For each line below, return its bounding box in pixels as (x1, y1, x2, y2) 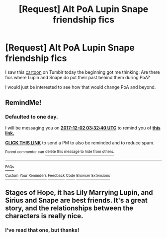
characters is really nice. (5, 212, 83, 220)
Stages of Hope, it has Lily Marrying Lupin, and (5, 188, 153, 197)
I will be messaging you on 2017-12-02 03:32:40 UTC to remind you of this (5, 124, 161, 130)
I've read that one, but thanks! (5, 227, 80, 234)
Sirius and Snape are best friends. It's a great (5, 196, 148, 205)
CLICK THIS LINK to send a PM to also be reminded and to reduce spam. (5, 139, 155, 145)
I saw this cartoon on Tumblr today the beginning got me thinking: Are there (5, 69, 160, 75)
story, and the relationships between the (5, 204, 134, 213)
